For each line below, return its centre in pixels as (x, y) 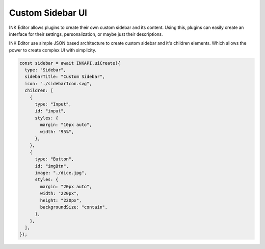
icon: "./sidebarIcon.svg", (58, 84)
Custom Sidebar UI (48, 13)
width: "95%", (57, 132)
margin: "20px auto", (66, 187)
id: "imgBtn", (52, 166)
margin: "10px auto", (66, 125)
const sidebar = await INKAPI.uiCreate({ (70, 63)
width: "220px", (60, 193)
